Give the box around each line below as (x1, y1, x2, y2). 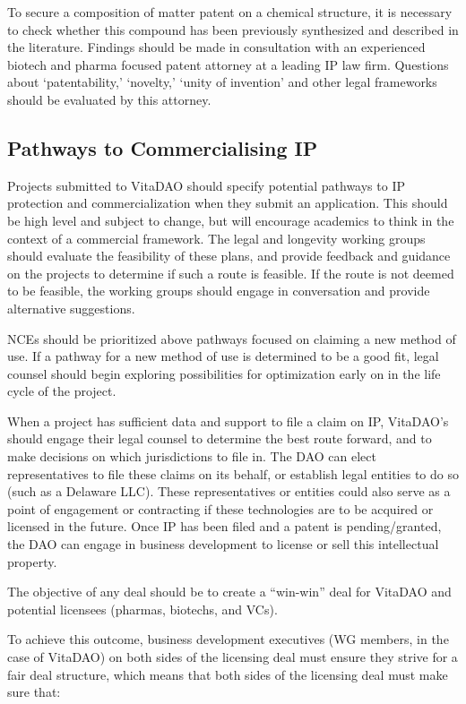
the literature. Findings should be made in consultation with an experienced (7, 38, 426, 56)
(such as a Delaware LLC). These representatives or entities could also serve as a (7, 482, 451, 501)
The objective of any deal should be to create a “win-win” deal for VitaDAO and (7, 582, 452, 601)
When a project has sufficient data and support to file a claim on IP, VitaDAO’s (7, 411, 449, 430)
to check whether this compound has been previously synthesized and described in (7, 20, 459, 39)
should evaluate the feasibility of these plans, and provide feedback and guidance (7, 246, 451, 265)
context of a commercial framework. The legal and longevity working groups (7, 228, 426, 247)
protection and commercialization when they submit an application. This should (7, 193, 448, 212)
